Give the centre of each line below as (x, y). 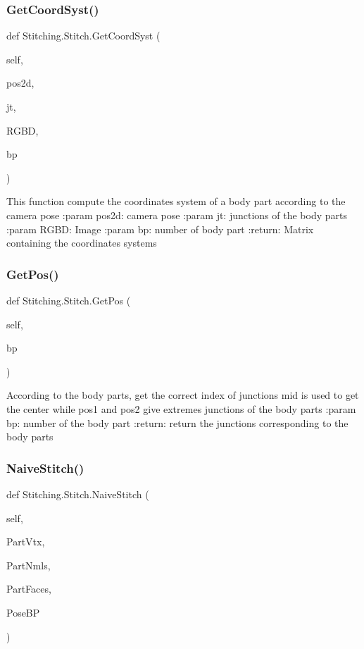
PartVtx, (26, 542)
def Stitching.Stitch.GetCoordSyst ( (83, 36)
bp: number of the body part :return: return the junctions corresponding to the (177, 422)
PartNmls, (29, 565)
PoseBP (23, 612)
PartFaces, (29, 589)
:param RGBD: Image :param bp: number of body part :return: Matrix (160, 229)
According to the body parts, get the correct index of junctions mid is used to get (183, 395)
